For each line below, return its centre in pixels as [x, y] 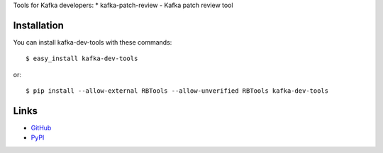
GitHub [41, 127]
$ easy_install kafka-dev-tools [82, 59]
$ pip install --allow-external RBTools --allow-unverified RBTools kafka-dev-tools [177, 91]
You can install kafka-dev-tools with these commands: [93, 42]
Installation [38, 25]
